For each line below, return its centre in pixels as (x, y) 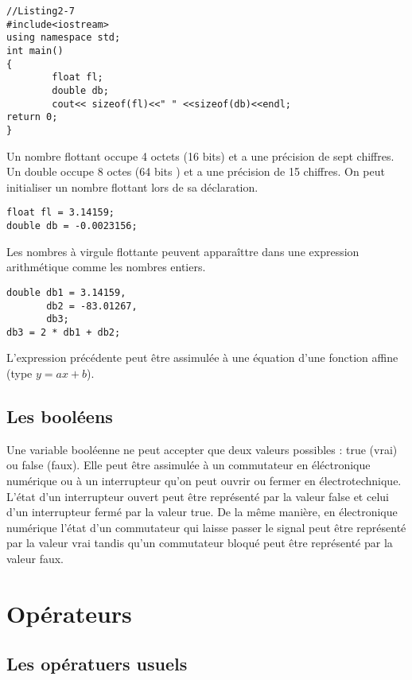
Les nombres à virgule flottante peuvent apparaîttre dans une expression (183, 251)
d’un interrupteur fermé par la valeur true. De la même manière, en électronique (202, 512)
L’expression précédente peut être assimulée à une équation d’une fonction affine (202, 357)
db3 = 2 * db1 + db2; (64, 332)
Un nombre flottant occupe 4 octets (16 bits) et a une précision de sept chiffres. (200, 155)
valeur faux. (35, 559)
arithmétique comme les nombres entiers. (106, 267)
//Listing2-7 (41, 11)
